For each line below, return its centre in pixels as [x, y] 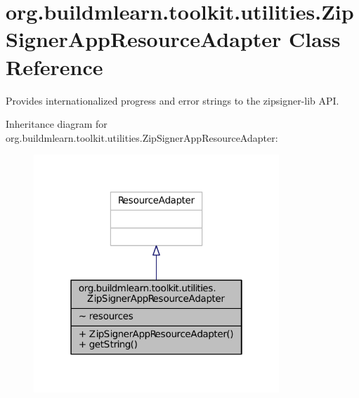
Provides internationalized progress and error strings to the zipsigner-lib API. [172, 100]
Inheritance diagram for [57, 124]
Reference [54, 66]
